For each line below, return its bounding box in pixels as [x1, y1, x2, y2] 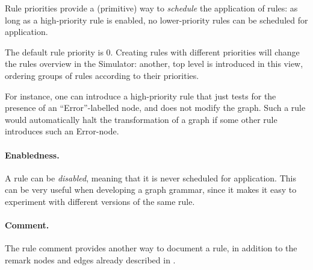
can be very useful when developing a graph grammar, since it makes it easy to [5, 183, 297, 196]
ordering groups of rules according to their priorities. [5, 69, 199, 81]
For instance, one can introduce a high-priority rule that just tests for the [5, 89, 276, 102]
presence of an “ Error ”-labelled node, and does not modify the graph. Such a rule [5, 101, 306, 114]
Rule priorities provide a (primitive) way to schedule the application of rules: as [5, 2, 298, 14]
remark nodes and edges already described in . [5, 253, 176, 266]
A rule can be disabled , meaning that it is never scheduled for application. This [5, 171, 296, 184]
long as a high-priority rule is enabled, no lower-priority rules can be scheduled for [5, 13, 308, 26]
